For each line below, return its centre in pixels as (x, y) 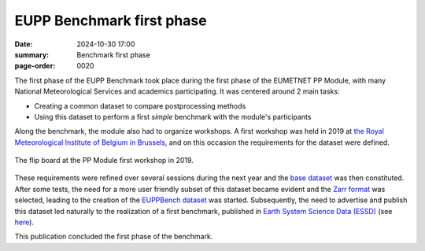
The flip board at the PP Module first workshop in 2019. (104, 161)
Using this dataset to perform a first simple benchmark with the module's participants (173, 116)
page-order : (35, 66)
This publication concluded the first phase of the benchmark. (114, 237)
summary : (32, 54)
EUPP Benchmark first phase (111, 20)
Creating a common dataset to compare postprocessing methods (140, 105)
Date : (24, 44)
